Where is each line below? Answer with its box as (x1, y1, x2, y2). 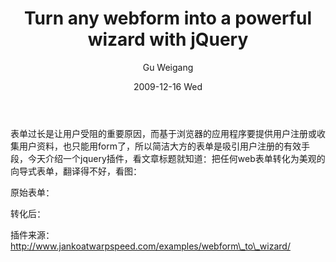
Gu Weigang (142, 61, 194, 73)
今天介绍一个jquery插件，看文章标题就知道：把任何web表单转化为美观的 (27, 152, 326, 164)
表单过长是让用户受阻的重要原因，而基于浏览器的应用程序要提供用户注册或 (10, 127, 317, 139)
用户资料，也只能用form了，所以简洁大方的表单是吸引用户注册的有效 (18, 140, 302, 152)
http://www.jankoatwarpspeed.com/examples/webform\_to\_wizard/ (10, 240, 291, 252)
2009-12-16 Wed (133, 80, 203, 92)
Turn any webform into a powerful (23, 7, 313, 30)
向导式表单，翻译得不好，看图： (10, 165, 142, 177)
